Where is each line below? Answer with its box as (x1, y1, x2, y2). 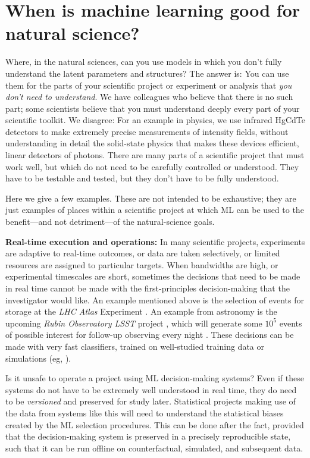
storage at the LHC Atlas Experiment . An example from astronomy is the (5, 305, 277, 318)
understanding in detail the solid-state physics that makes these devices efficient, (5, 137, 299, 149)
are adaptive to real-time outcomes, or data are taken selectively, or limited (5, 247, 280, 259)
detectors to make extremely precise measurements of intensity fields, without (5, 125, 289, 137)
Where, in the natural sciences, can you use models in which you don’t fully (5, 55, 282, 68)
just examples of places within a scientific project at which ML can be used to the (5, 203, 304, 216)
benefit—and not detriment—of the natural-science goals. (5, 215, 215, 228)
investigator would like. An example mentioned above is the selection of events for (5, 293, 305, 306)
